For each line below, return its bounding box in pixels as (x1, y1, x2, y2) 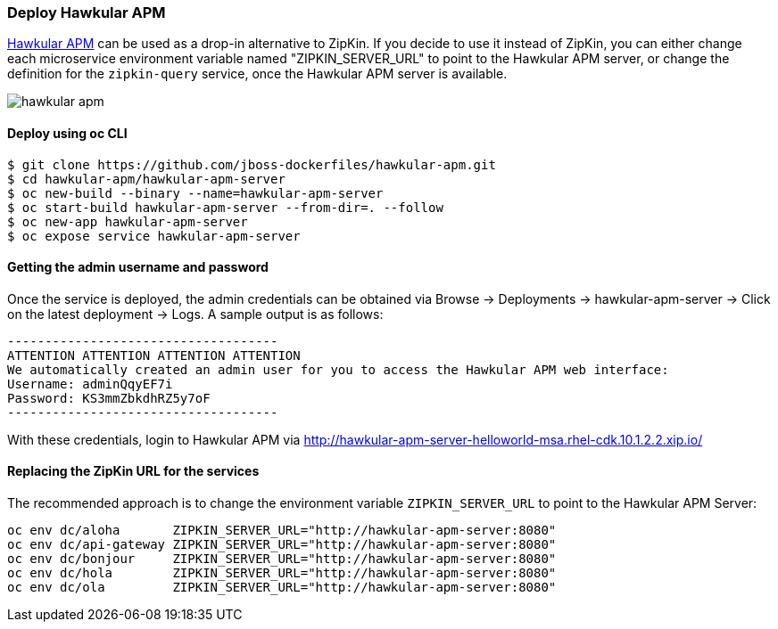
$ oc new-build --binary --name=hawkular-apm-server (7, 185, 384, 200)
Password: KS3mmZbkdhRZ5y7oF (7, 390, 211, 405)
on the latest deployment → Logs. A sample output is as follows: (7, 306, 384, 322)
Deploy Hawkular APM (7, 4, 166, 21)
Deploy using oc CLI (7, 125, 128, 141)
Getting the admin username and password (7, 259, 269, 275)
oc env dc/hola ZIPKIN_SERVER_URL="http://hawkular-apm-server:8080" (7, 566, 557, 581)
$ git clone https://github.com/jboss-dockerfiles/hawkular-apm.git (7, 157, 496, 172)
